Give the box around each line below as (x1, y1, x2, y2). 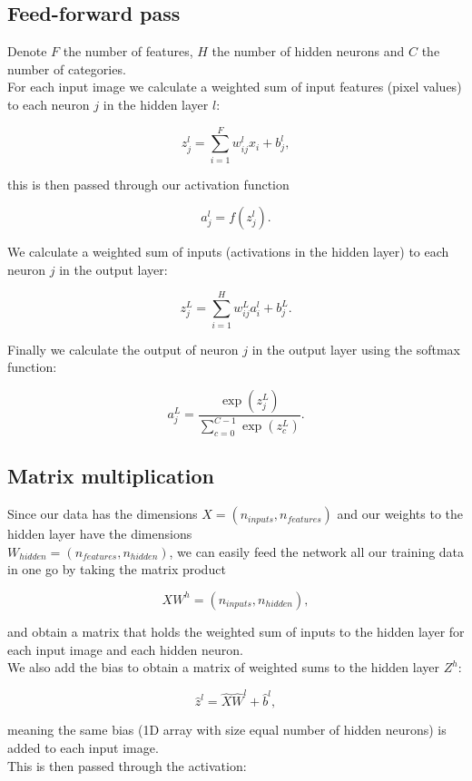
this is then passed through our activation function (7, 174, 290, 193)
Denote (7, 42, 47, 61)
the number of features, (63, 42, 193, 61)
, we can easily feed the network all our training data (169, 542, 465, 561)
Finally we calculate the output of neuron (7, 339, 239, 358)
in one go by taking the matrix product (7, 560, 226, 579)
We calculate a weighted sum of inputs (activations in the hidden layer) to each (7, 242, 449, 261)
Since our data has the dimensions (7, 504, 198, 523)
